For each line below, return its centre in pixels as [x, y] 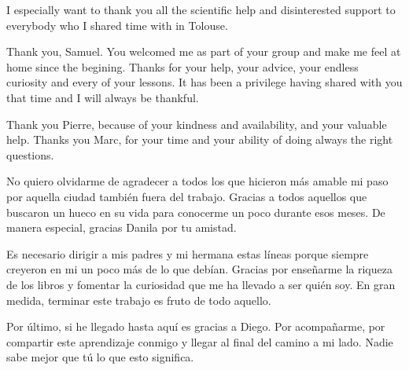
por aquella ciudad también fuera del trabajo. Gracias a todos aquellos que [187, 196]
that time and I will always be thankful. [103, 97]
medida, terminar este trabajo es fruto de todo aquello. [139, 300]
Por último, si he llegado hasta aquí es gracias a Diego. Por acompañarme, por [196, 326]
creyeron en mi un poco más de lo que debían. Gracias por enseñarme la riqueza [199, 269]
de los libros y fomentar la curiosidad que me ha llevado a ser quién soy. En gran [201, 284]
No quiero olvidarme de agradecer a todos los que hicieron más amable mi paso [197, 181]
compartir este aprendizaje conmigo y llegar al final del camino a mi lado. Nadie [200, 341]
